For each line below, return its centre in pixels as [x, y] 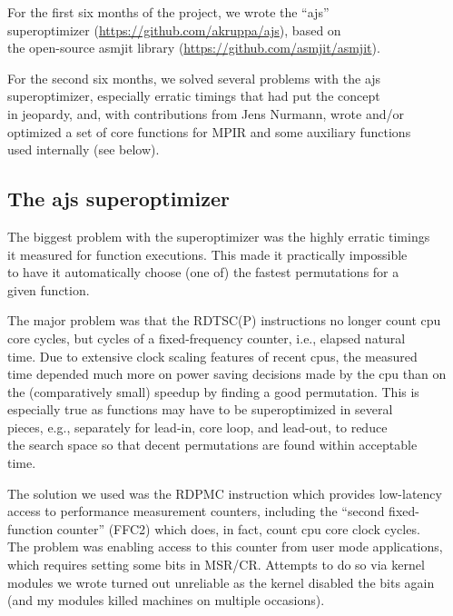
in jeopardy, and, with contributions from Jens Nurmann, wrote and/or [206, 113]
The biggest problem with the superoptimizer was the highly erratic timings [219, 236]
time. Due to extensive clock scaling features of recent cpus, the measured [212, 356]
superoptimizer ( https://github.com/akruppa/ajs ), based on [174, 30]
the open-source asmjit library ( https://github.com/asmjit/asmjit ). [194, 48]
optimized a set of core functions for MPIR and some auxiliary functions [209, 131]
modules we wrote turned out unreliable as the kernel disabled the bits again [221, 582]
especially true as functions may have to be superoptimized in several [200, 409]
